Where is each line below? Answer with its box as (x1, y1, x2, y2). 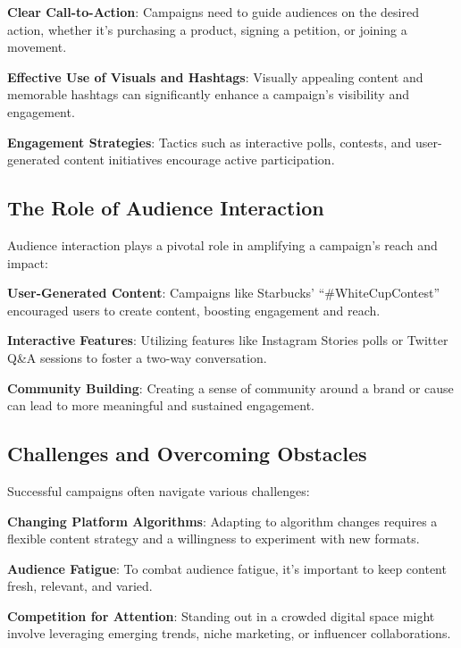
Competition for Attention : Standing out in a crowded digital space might (7, 606, 435, 625)
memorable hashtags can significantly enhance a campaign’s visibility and (7, 85, 409, 104)
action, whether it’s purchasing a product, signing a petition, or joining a (7, 20, 407, 38)
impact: (7, 253, 48, 272)
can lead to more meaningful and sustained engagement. (7, 396, 314, 415)
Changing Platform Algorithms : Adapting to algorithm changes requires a (7, 511, 438, 530)
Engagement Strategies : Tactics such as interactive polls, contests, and (7, 132, 412, 151)
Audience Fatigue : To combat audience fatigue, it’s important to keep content (7, 559, 447, 577)
